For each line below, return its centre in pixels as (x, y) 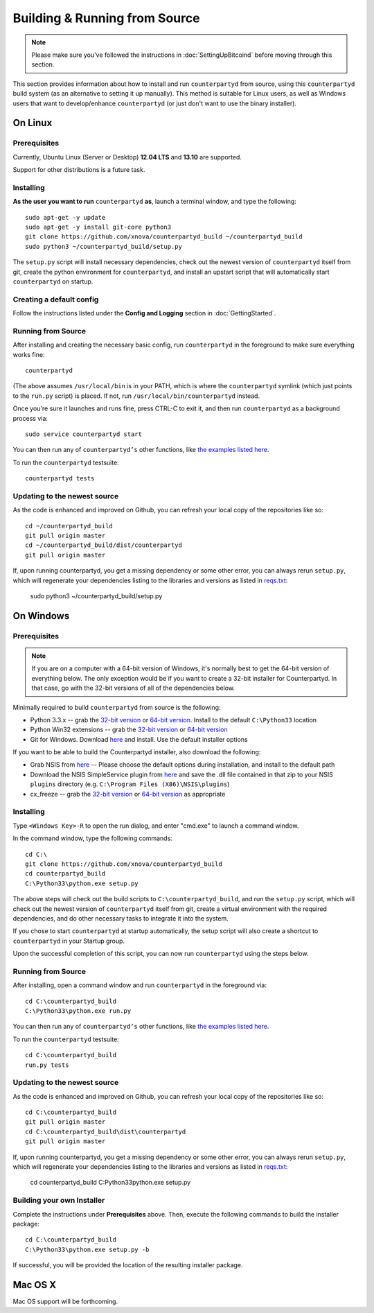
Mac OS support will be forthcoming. (65, 1302)
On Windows (41, 616)
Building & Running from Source (106, 18)
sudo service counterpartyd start (83, 434)
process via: (30, 418)
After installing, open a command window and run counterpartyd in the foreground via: (140, 985)
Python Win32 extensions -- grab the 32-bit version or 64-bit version (129, 730)
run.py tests (47, 1065)
